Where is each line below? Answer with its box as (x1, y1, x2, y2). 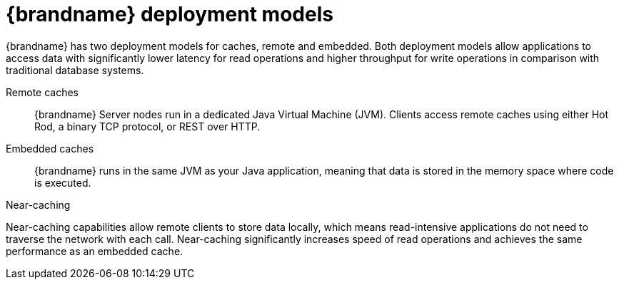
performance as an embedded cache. (6, 244, 183, 257)
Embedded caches (6, 142, 94, 155)
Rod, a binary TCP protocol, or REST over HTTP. (34, 120, 261, 133)
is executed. (34, 176, 91, 189)
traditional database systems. (6, 63, 144, 76)
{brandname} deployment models (6, 2, 333, 26)
